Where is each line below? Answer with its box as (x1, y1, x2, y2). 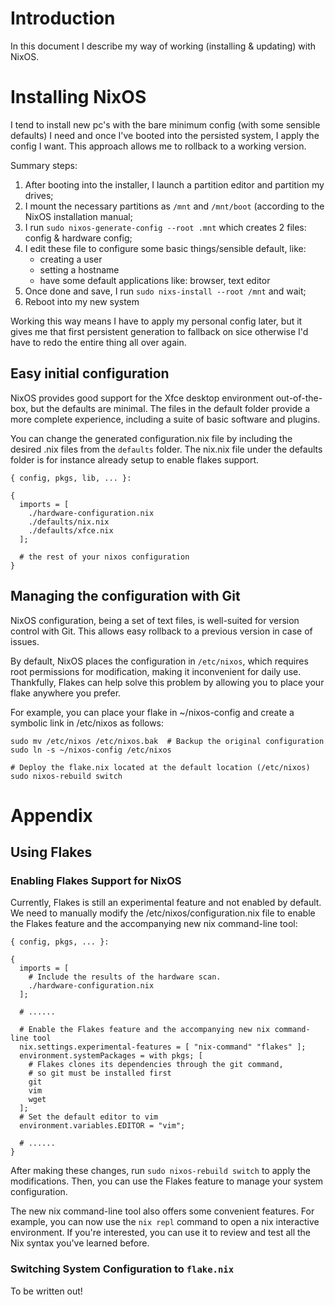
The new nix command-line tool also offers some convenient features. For (10, 1205, 315, 1217)
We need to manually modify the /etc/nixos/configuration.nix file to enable (10, 907, 316, 919)
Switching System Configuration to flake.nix (10, 1262, 235, 1276)
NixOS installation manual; (24, 210, 133, 222)
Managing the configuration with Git (10, 588, 241, 605)
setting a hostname (39, 263, 120, 276)
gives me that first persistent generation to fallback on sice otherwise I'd (10, 325, 309, 337)
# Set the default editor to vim (19, 1112, 159, 1122)
